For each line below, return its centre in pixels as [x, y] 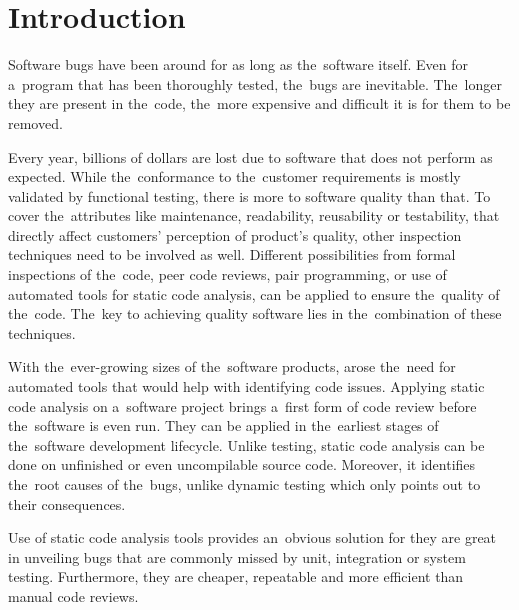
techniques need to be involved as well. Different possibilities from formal [232, 254]
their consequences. [67, 503]
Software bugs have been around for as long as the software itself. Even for [238, 64]
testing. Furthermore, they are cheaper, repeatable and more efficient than [236, 576]
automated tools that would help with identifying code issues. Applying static [246, 386]
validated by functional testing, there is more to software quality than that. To [249, 195]
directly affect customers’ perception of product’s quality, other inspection [235, 234]
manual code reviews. [73, 595]
